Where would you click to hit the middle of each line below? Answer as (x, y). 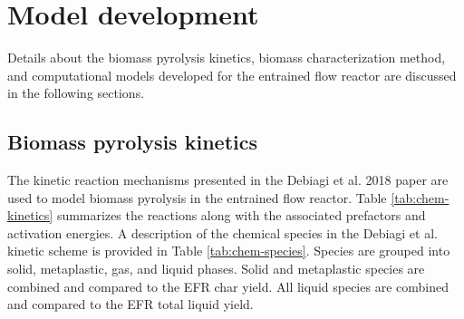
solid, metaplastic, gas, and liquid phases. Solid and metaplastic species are (216, 269)
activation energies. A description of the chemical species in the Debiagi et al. (222, 232)
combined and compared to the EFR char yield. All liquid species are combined (228, 286)
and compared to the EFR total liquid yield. (130, 304)
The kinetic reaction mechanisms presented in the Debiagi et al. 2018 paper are (228, 180)
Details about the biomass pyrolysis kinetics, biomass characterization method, (227, 58)
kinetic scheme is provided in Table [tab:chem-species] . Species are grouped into (229, 251)
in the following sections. (76, 93)
